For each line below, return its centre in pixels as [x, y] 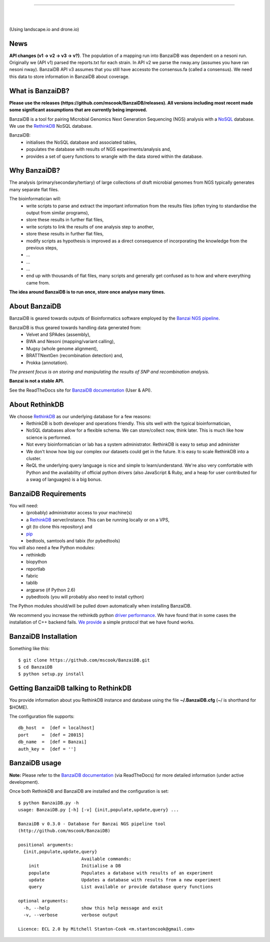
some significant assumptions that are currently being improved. [78, 110]
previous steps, [42, 247]
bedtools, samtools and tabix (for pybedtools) [73, 540]
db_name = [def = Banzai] [52, 742]
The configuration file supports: [42, 717]
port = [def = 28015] [51, 735]
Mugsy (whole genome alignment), [62, 349]
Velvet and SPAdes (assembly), [58, 334]
